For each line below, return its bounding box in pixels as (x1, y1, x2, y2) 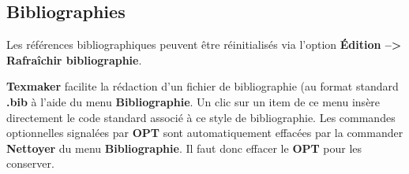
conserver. (6, 155, 54, 172)
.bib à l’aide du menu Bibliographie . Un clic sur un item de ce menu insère (6, 93, 381, 109)
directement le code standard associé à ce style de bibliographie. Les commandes (6, 109, 396, 125)
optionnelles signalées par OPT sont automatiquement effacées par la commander (6, 124, 403, 141)
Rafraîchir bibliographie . (6, 51, 142, 68)
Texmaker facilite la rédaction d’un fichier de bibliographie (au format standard (6, 78, 399, 94)
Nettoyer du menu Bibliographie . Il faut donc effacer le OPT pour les (6, 139, 362, 156)
